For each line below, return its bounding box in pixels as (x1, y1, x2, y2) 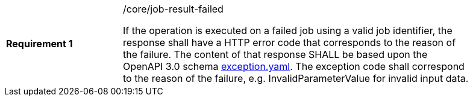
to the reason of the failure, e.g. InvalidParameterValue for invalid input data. (123, 72, 469, 84)
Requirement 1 (6, 38, 73, 50)
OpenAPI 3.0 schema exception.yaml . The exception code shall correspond (123, 60, 465, 72)
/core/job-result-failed (123, 3, 224, 15)
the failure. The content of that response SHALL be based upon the (123, 48, 428, 60)
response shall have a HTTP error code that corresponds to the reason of (123, 36, 456, 48)
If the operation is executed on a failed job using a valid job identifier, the (123, 25, 453, 36)
